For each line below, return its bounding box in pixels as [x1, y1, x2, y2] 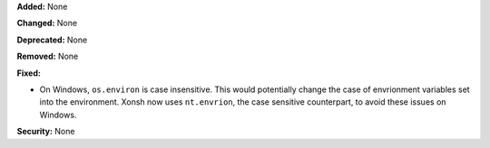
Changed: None [16, 18, 77, 29]
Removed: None [16, 51, 79, 62]
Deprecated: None [16, 34, 88, 45]
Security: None [16, 126, 75, 137]
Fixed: [16, 68, 41, 79]
